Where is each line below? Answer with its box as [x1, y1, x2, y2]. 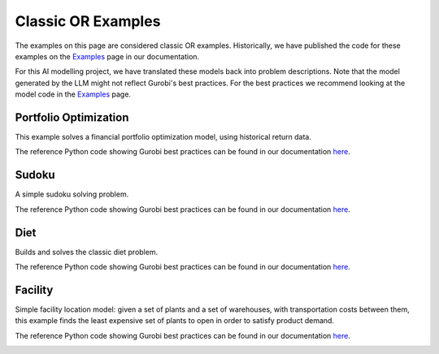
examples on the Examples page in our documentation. [15, 51, 200, 61]
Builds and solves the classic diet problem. [15, 247, 159, 257]
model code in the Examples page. [15, 89, 132, 99]
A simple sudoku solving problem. [15, 189, 129, 199]
